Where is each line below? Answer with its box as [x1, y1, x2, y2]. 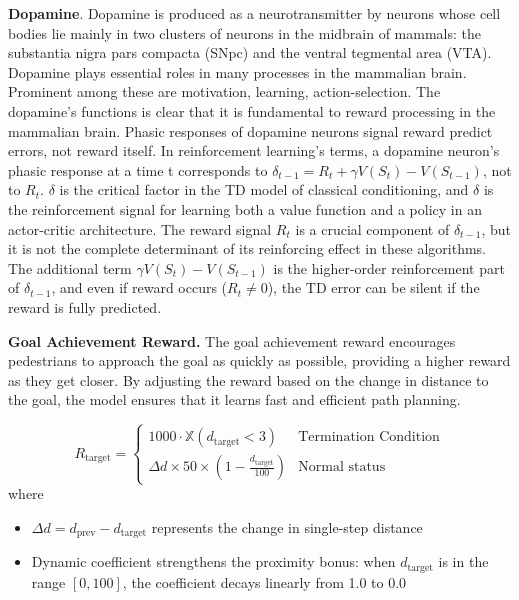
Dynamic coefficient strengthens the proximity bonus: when [31, 551, 396, 572]
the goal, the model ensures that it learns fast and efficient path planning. [8, 389, 461, 410]
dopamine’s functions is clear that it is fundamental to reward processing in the [8, 100, 496, 121]
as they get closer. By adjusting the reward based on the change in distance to [8, 369, 489, 390]
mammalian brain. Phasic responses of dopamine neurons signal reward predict [8, 120, 493, 141]
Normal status [298, 460, 386, 475]
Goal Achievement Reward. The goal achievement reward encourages [8, 330, 456, 351]
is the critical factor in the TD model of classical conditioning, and [59, 179, 469, 200]
